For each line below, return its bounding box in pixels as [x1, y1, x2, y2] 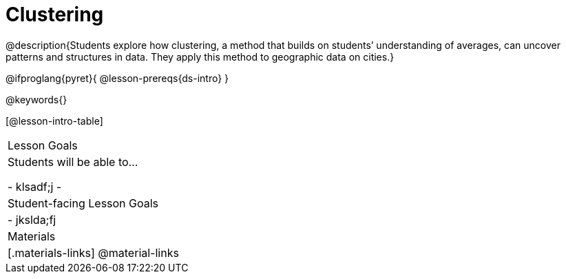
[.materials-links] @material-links [8, 245, 179, 260]
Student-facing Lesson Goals [8, 196, 159, 210]
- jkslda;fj [8, 212, 56, 227]
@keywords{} [6, 93, 67, 105]
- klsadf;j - [8, 179, 62, 194]
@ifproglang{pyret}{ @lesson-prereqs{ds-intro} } [6, 72, 229, 84]
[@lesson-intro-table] [6, 114, 103, 127]
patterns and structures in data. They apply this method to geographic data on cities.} [6, 50, 395, 63]
